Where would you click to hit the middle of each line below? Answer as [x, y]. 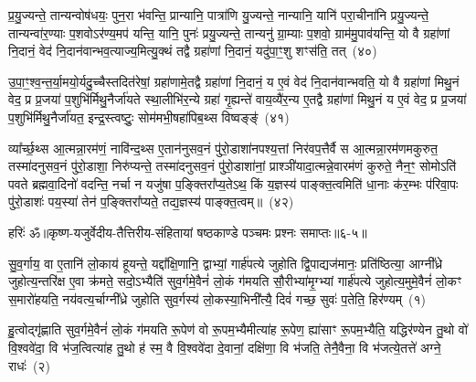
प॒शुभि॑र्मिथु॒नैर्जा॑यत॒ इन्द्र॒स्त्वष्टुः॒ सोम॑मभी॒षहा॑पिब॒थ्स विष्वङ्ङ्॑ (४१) [149, 117]
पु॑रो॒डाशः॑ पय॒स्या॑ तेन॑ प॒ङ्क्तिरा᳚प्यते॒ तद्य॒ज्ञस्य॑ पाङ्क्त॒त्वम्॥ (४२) [151, 202]
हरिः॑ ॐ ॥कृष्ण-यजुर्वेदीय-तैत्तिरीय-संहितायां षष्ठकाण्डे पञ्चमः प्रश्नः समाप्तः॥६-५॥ [188, 232]
